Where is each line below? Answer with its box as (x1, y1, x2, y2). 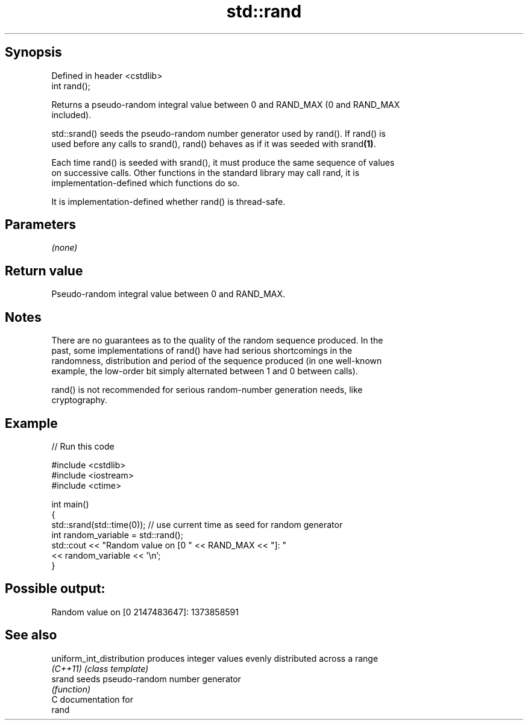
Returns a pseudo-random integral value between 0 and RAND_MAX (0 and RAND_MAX (51, 99, 400, 110)
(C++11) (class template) (51, 663, 149, 674)
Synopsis (5, 45, 62, 60)
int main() (51, 498, 89, 509)
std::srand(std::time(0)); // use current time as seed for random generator (51, 519, 343, 530)
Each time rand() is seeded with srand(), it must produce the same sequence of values (51, 157, 395, 168)
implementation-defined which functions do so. (51, 177, 240, 188)
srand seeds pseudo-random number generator (51, 673, 241, 684)
